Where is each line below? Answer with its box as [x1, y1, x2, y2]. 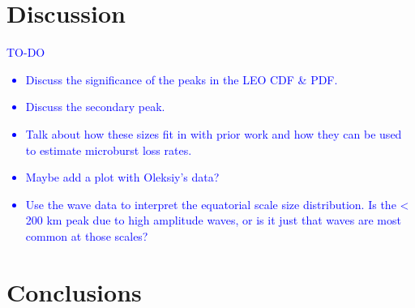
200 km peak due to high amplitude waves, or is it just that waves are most [25, 212, 401, 229]
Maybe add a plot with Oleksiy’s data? [25, 169, 220, 186]
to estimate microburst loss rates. [25, 141, 192, 158]
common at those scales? [25, 227, 148, 244]
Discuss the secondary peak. [25, 98, 165, 115]
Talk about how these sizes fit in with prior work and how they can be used [25, 125, 402, 142]
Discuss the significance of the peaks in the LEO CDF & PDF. [25, 71, 338, 88]
